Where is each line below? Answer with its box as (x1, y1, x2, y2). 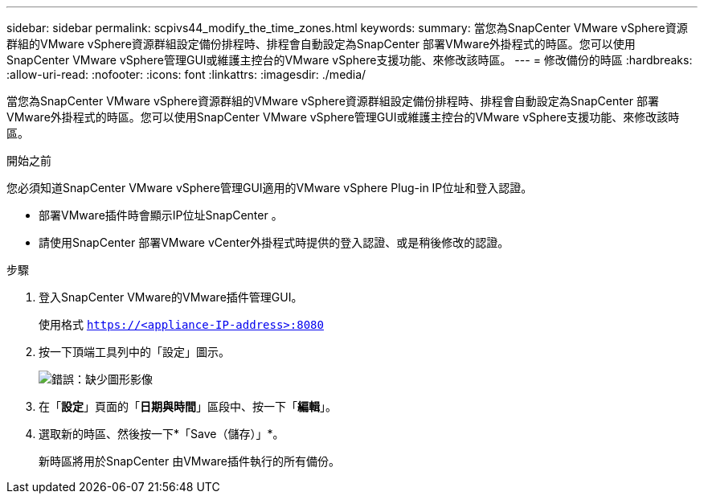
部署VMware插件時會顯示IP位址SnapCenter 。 (39, 208, 283, 222)
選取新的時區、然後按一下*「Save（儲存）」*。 (39, 427, 284, 441)
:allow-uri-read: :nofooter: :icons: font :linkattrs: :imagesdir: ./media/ (6, 68, 366, 81)
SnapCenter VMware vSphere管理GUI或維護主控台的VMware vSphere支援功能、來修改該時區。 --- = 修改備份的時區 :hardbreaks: (6, 53, 693, 67)
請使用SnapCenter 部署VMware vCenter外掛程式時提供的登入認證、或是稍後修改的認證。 (39, 236, 510, 249)
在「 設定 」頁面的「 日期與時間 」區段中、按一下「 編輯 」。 (39, 400, 337, 413)
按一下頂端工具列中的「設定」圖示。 (39, 345, 230, 359)
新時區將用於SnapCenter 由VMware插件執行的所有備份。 (39, 454, 340, 468)
